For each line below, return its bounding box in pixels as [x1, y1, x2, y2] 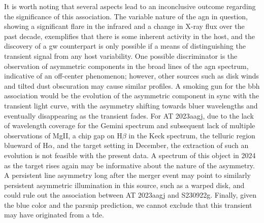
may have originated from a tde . [4, 209, 104, 220]
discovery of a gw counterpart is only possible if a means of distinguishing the [4, 41, 246, 51]
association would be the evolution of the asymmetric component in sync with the [4, 90, 259, 101]
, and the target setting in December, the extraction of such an [52, 140, 249, 151]
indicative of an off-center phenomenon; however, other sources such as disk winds [4, 70, 259, 81]
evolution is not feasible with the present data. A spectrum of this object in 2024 [4, 150, 256, 160]
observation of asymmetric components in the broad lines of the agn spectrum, [4, 60, 249, 71]
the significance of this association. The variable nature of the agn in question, [4, 11, 248, 21]
